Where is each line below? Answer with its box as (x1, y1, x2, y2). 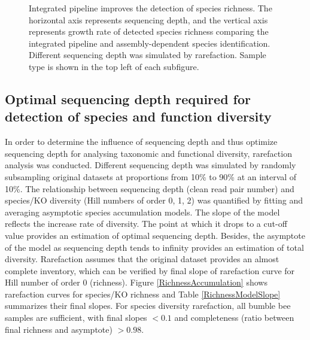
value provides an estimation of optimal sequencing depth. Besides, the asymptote (5, 229, 305, 241)
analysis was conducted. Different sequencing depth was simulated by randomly (5, 159, 296, 171)
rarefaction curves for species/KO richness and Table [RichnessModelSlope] (5, 287, 281, 300)
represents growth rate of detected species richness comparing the (29, 25, 269, 38)
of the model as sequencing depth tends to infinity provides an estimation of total (5, 241, 304, 253)
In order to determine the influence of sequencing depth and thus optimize (5, 135, 278, 148)
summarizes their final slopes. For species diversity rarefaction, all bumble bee (5, 299, 291, 312)
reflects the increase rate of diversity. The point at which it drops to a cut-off (5, 217, 287, 230)
